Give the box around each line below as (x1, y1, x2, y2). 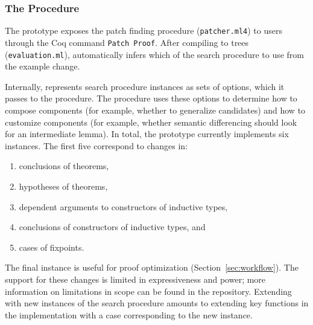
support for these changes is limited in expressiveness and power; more (5, 272, 266, 285)
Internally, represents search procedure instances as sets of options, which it (5, 80, 285, 92)
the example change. (5, 60, 80, 72)
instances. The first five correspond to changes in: (5, 139, 188, 152)
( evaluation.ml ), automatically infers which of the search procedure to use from (5, 48, 305, 60)
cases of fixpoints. (19, 240, 84, 253)
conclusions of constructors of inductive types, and (19, 220, 206, 233)
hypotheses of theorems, (19, 179, 108, 192)
